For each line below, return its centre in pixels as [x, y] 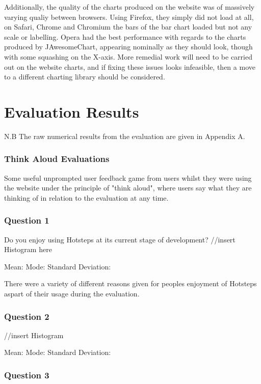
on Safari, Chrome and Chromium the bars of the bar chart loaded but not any [128, 27]
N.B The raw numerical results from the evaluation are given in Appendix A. [125, 136]
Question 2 [27, 316]
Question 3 [27, 375]
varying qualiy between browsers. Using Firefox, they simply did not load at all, [129, 17]
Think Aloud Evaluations [57, 159]
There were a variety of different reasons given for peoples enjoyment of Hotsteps [130, 283]
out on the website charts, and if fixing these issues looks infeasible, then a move [130, 66]
